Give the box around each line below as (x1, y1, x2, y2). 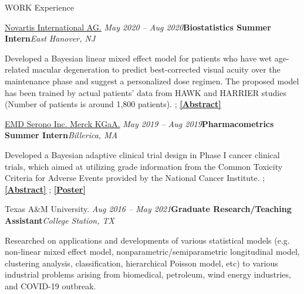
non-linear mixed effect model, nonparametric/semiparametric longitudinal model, (5, 245, 300, 258)
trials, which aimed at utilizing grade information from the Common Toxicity (5, 160, 283, 172)
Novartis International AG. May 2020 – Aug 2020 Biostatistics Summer (5, 20, 271, 33)
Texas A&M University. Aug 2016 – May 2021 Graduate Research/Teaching (5, 203, 292, 215)
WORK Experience (5, 1, 74, 13)
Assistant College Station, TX (5, 214, 114, 226)
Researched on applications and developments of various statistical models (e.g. (5, 234, 290, 246)
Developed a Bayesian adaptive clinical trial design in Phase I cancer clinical (5, 148, 280, 160)
